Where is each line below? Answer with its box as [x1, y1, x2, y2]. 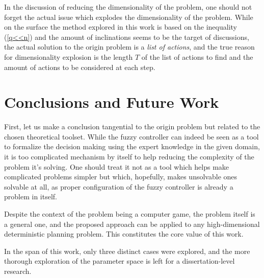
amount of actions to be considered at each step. [4, 61, 155, 72]
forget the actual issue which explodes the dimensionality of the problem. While [4, 11, 253, 22]
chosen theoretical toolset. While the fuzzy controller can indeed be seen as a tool [4, 131, 259, 142]
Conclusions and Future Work [4, 91, 219, 112]
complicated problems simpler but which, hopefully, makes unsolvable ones [4, 171, 237, 182]
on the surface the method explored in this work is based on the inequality [4, 21, 237, 32]
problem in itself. [4, 191, 57, 202]
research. [4, 266, 32, 276]
